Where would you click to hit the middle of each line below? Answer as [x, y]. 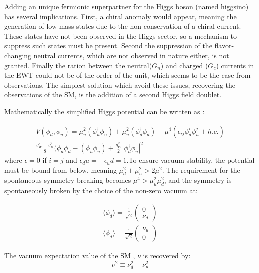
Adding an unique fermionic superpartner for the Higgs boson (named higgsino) [126, 6]
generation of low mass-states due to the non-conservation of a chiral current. [123, 26]
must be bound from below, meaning [60, 170]
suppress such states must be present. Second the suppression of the [108, 46]
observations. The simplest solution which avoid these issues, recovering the [120, 85]
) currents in [235, 65]
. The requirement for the [201, 170]
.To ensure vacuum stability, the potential [191, 160]
